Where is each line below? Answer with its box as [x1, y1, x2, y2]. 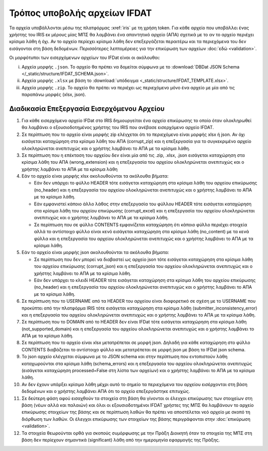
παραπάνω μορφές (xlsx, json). [21, 92, 86, 98]
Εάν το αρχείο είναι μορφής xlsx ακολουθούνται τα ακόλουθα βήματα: [21, 173, 169, 179]
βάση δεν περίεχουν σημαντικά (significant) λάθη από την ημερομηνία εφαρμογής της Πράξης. [21, 437, 220, 443]
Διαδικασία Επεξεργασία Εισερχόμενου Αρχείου [9, 104, 165, 113]
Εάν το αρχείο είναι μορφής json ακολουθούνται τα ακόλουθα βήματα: [21, 250, 169, 256]
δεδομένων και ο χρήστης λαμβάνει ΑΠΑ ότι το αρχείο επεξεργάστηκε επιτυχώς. [21, 388, 191, 394]
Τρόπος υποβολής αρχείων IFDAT [9, 7, 152, 18]
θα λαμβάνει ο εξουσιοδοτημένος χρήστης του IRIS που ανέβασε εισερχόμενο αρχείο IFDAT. [21, 125, 214, 130]
